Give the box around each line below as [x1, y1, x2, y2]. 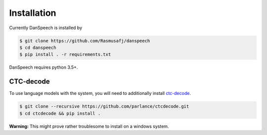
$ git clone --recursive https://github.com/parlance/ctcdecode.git [19, 104, 189, 109]
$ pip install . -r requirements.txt [19, 52, 111, 57]
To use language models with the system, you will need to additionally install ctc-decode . [9, 90, 191, 96]
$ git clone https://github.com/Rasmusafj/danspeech [19, 38, 150, 44]
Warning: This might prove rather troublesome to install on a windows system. [9, 123, 169, 129]
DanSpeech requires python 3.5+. [9, 64, 78, 70]
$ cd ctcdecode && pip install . [19, 110, 101, 116]
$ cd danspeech [19, 45, 56, 50]
